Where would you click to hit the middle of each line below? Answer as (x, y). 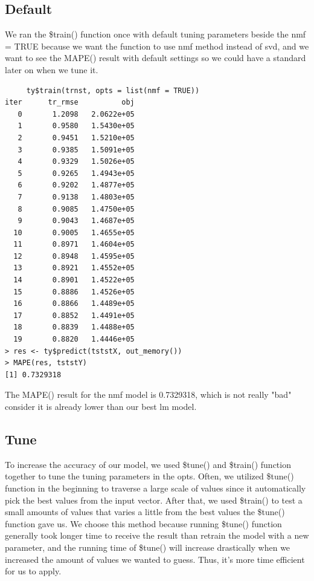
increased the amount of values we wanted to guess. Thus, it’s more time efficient (155, 559)
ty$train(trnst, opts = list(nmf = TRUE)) (113, 90)
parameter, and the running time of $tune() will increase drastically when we (148, 547)
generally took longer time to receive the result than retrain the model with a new (157, 535)
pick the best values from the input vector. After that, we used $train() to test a (154, 500)
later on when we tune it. (52, 69)
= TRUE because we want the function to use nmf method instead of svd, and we (157, 46)
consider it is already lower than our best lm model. (101, 407)
